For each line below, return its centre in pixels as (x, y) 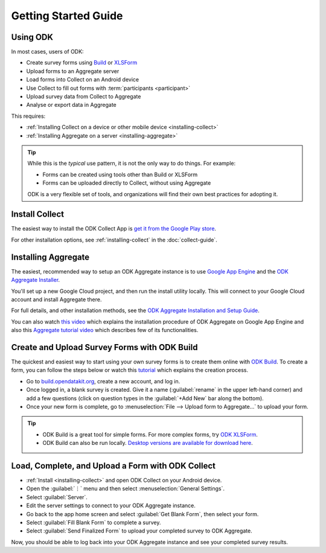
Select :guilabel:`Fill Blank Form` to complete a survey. (94, 522)
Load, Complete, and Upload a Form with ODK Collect (113, 466)
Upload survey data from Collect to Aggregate (84, 97)
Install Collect (38, 214)
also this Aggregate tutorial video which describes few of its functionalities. (105, 330)
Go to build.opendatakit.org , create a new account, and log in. (103, 381)
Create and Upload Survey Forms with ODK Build (104, 347)
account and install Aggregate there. (56, 299)
